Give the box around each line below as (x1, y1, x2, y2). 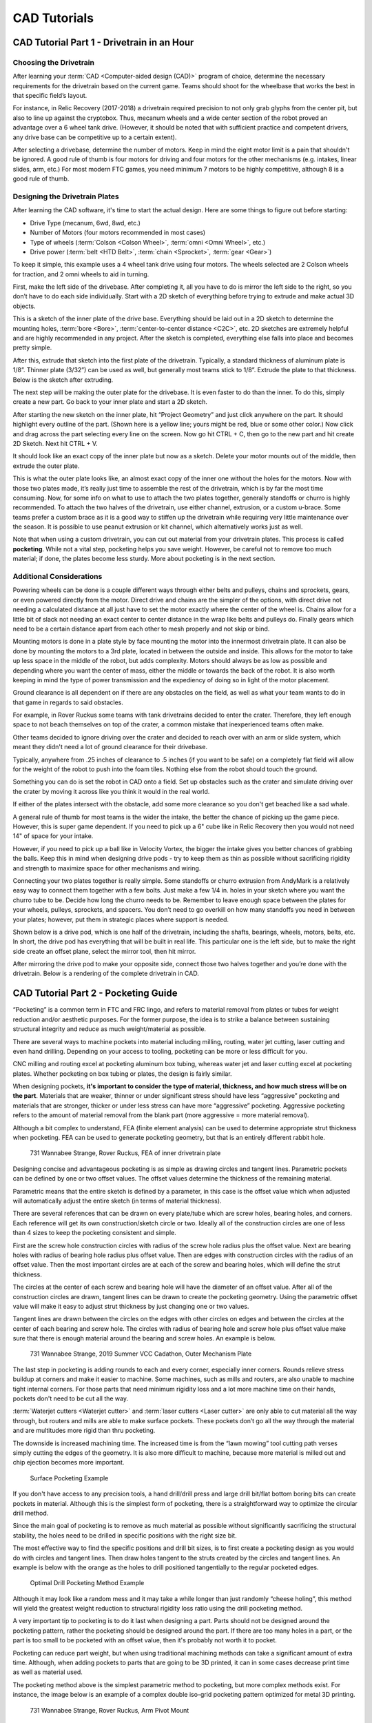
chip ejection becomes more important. (12, 1458, 125, 1467)
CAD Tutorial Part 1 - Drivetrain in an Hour (12, 37, 194, 48)
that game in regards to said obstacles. (12, 698, 123, 706)
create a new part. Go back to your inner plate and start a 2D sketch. (12, 398, 208, 406)
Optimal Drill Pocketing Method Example (30, 1579, 145, 1587)
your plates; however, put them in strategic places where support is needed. (12, 915, 229, 924)
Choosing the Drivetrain (12, 57, 94, 67)
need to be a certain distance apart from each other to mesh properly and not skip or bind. (12, 624, 270, 633)
